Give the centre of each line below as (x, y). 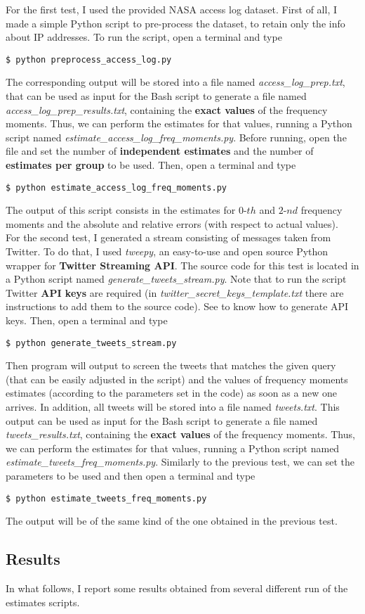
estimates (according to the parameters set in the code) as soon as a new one (171, 393)
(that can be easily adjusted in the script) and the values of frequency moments (177, 379)
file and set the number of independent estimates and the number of (160, 151)
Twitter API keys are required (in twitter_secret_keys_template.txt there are (175, 292)
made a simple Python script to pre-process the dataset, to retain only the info (175, 23)
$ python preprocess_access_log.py (89, 59)
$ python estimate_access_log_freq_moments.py (116, 187)
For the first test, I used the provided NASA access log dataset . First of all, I (172, 9)
